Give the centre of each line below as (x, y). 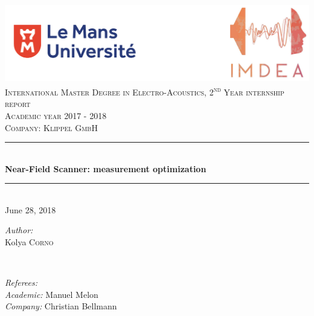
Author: (19, 230)
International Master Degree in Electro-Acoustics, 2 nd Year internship (145, 91)
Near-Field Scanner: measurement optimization (106, 168)
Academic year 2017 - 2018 (56, 115)
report (18, 104)
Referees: (21, 282)
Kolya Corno (29, 242)
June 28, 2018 (30, 209)
